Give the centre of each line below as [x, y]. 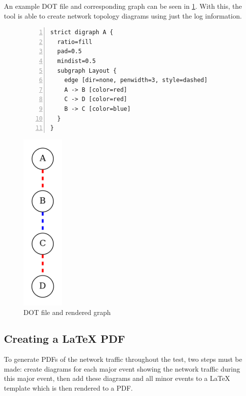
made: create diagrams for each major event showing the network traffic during [122, 368]
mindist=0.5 [77, 61]
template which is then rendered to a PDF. [69, 388]
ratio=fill [75, 42]
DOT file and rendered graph [67, 312]
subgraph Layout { [87, 71]
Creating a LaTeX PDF [65, 339]
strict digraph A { [82, 32]
